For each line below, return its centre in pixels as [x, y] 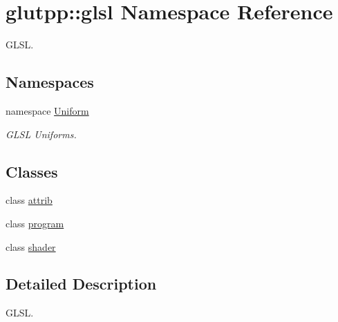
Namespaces [50, 82]
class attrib [29, 200]
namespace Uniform [47, 110]
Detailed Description [81, 284]
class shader [31, 246]
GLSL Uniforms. [41, 134]
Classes [32, 171]
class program [35, 223]
